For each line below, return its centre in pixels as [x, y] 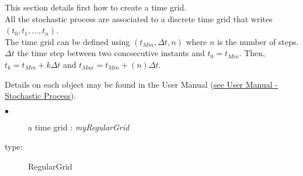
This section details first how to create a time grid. [96, 7]
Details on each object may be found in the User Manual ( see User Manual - [142, 84]
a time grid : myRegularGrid [79, 127]
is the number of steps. [258, 41]
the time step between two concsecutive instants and [111, 53]
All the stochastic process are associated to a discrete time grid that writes [139, 18]
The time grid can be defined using [67, 41]
